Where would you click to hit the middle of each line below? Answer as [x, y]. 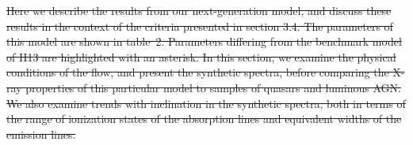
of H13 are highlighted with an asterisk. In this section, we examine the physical [201, 56]
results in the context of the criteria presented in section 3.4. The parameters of [200, 26]
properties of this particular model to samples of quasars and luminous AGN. [213, 87]
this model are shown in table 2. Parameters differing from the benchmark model [204, 41]
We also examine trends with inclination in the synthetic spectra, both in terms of [206, 103]
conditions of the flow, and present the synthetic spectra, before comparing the [198, 72]
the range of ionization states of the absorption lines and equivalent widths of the [204, 119]
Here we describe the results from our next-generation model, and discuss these [199, 10]
